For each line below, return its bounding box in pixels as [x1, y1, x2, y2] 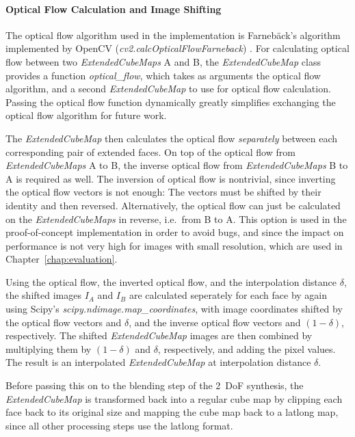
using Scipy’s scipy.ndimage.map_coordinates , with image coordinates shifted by [5, 302, 343, 316]
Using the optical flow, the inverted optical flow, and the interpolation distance [5, 274, 337, 289]
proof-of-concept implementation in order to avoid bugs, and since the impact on [5, 225, 344, 239]
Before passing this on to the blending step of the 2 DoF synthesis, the [5, 378, 304, 393]
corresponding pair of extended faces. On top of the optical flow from [5, 144, 295, 159]
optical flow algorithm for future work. [5, 108, 167, 122]
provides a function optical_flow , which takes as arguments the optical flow [5, 68, 321, 82]
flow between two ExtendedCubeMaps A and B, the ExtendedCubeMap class [5, 54, 321, 68]
